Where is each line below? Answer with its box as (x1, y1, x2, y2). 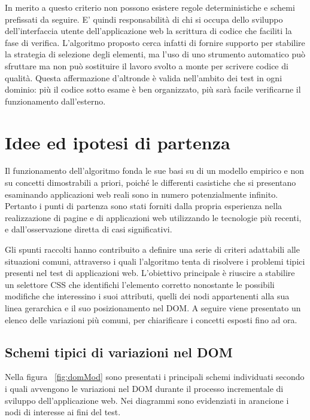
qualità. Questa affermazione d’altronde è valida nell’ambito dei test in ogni (5, 71, 282, 84)
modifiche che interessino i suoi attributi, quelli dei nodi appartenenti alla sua (5, 290, 290, 302)
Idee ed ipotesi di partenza (5, 130, 230, 154)
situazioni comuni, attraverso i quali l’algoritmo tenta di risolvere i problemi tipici (5, 255, 305, 267)
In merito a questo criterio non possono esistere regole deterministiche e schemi (5, 1, 295, 13)
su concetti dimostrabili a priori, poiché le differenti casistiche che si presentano (5, 176, 296, 189)
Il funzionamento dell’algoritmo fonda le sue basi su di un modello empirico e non (5, 164, 305, 177)
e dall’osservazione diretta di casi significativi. (5, 223, 172, 235)
